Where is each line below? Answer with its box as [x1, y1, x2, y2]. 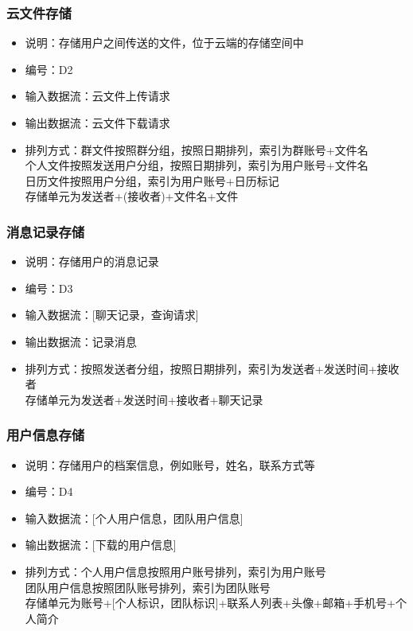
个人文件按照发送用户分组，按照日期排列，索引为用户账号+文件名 [25, 157, 368, 173]
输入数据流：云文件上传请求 [25, 88, 170, 104]
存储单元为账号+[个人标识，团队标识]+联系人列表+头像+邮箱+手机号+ [25, 594, 395, 611]
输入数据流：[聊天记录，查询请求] [25, 306, 199, 323]
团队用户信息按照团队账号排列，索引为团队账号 [25, 578, 271, 595]
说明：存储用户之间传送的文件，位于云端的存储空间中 [25, 34, 304, 51]
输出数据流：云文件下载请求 [25, 115, 170, 130]
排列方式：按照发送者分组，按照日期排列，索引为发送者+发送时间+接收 [25, 360, 399, 376]
